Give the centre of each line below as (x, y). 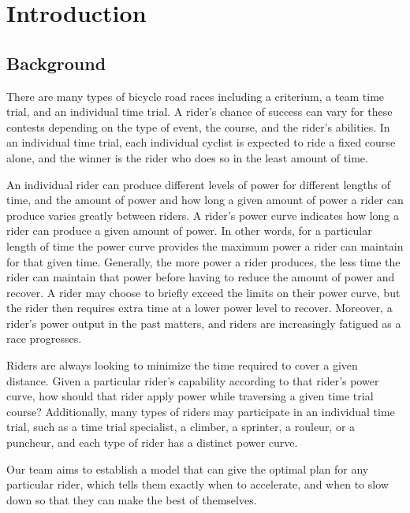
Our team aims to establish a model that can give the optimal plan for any (188, 468)
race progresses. (44, 338)
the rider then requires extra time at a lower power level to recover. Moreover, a (199, 308)
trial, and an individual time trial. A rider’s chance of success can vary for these (199, 112)
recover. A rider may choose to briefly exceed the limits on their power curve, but (203, 292)
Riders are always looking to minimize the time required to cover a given (182, 365)
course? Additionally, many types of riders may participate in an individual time (201, 411)
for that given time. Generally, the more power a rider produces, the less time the (203, 261)
